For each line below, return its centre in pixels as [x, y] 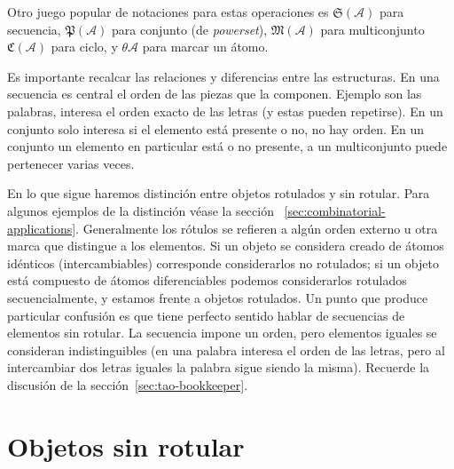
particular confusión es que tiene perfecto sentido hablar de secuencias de [206, 315]
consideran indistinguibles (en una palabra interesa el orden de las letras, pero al [226, 350]
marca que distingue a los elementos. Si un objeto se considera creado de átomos [226, 246]
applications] [42, 228]
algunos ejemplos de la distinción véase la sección [141, 210]
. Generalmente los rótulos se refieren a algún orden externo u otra [257, 228]
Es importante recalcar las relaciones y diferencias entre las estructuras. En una [223, 76]
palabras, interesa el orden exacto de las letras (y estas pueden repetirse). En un [225, 111]
